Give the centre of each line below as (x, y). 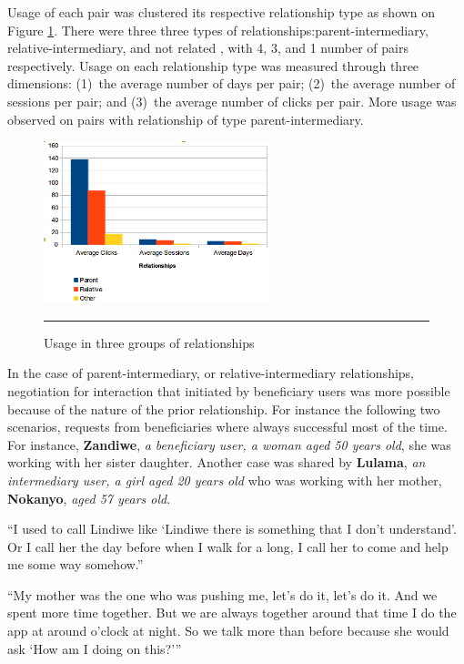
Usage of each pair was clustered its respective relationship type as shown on (222, 12)
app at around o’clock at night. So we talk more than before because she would (228, 631)
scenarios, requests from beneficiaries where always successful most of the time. (227, 427)
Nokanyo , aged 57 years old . (89, 498)
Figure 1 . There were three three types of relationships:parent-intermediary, (218, 30)
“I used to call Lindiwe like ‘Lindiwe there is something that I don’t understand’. (232, 529)
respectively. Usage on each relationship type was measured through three (213, 65)
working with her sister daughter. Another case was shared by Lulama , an (217, 462)
